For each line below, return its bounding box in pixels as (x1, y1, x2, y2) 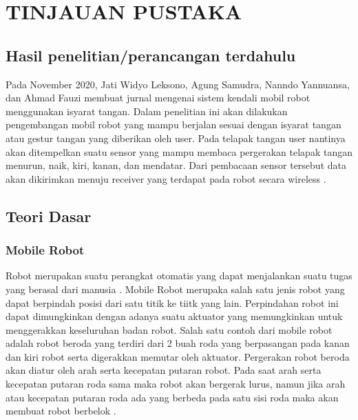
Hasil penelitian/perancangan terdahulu (6, 44, 296, 66)
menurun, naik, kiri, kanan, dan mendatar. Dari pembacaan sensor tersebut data (6, 158, 346, 172)
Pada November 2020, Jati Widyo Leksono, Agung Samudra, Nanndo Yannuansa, (6, 77, 350, 91)
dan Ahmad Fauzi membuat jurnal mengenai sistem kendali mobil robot (6, 90, 310, 105)
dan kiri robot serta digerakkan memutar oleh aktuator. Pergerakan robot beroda (6, 349, 350, 363)
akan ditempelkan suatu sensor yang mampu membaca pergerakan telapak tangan (6, 144, 352, 159)
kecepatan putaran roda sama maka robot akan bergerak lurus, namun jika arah (6, 377, 346, 391)
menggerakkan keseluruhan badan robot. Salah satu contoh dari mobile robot (6, 322, 333, 337)
